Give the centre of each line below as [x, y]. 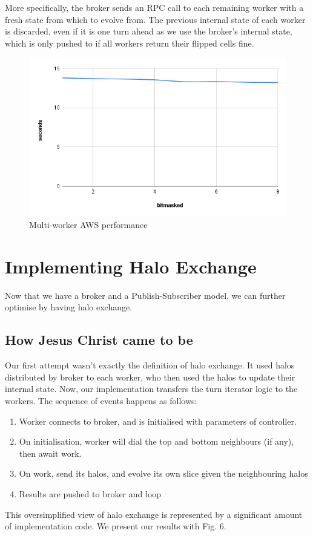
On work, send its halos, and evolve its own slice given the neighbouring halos [163, 473]
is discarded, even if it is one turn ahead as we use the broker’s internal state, [149, 31]
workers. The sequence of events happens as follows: [101, 401]
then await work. [50, 453]
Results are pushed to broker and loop [90, 494]
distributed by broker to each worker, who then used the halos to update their [150, 377]
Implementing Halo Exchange [131, 266]
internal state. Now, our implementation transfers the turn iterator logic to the [151, 389]
